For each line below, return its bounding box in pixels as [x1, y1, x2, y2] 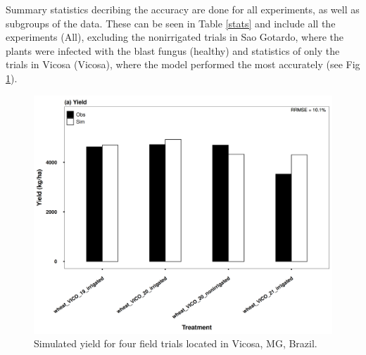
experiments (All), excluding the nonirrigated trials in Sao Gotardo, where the [6, 30, 344, 44]
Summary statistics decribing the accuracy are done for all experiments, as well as [6, 2, 360, 16]
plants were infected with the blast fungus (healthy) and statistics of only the [6, 43, 340, 58]
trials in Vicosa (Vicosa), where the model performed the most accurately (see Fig [6, 57, 360, 72]
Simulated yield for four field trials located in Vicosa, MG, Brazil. [34, 336, 317, 351]
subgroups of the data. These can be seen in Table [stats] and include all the [6, 15, 336, 30]
